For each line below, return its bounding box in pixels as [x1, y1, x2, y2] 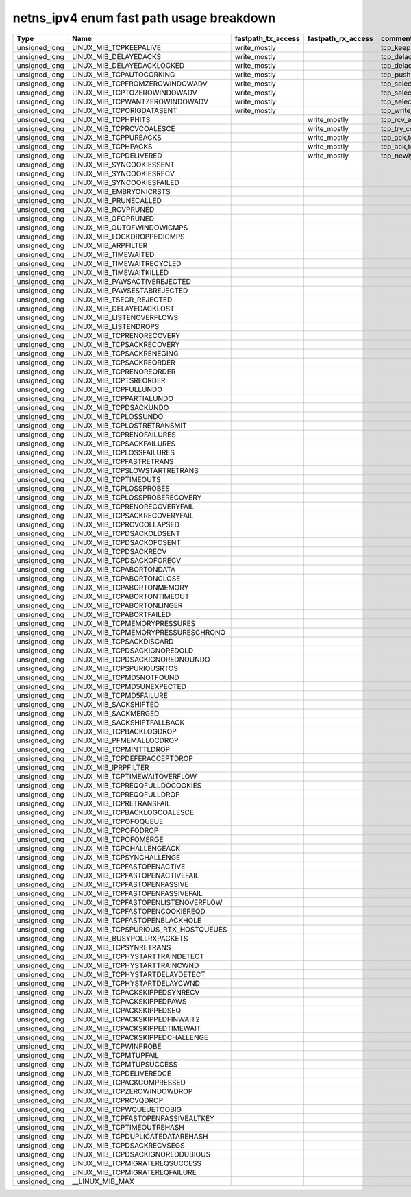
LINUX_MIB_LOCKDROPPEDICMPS [72, 232, 185, 241]
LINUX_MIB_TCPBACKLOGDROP [72, 727, 177, 736]
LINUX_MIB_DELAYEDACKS [72, 51, 162, 61]
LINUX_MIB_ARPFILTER [72, 241, 148, 250]
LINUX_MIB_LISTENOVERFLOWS [72, 313, 178, 322]
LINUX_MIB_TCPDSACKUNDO [72, 402, 169, 412]
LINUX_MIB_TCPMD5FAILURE [72, 690, 168, 700]
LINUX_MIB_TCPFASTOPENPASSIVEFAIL [72, 888, 203, 898]
